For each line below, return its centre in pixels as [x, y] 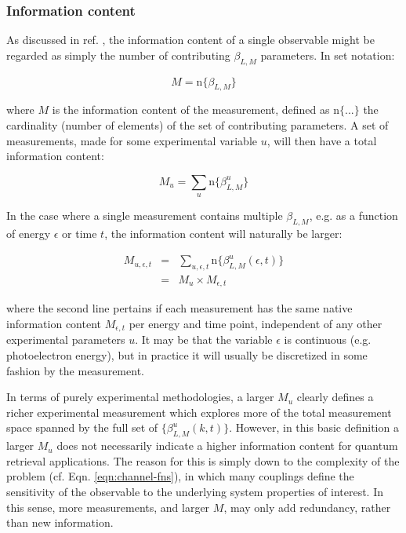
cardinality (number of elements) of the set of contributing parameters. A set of [198, 125]
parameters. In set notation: [328, 55]
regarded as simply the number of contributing [118, 55]
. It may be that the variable [204, 340]
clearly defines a [335, 397]
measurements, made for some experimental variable [132, 140]
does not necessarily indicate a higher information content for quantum [227, 445]
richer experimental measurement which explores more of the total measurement [199, 412]
